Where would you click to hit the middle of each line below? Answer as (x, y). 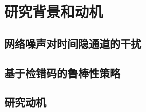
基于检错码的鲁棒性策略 (62, 73)
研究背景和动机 (54, 11)
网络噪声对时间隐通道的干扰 (73, 43)
